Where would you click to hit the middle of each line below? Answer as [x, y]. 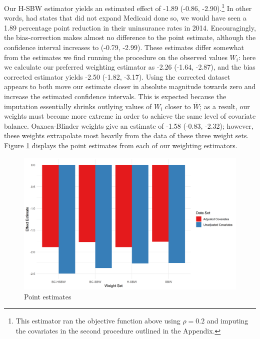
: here [247, 57]
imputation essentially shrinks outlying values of [78, 106]
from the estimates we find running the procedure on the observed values [116, 57]
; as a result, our [225, 106]
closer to [178, 106]
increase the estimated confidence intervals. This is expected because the [115, 96]
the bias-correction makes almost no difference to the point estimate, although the [130, 37]
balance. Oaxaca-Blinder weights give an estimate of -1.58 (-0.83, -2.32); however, [129, 125]
